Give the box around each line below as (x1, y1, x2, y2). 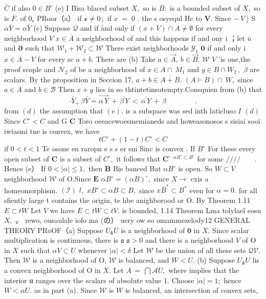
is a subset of (60, 153, 101, 164)
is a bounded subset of (170, 3, 240, 13)
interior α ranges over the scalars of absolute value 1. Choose (4, 274, 194, 285)
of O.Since (59, 173, 91, 183)
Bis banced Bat (113, 163, 161, 174)
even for (189, 185, 214, 195)
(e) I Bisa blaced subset (55, 3, 129, 13)
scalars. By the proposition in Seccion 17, (4, 74, 134, 84)
